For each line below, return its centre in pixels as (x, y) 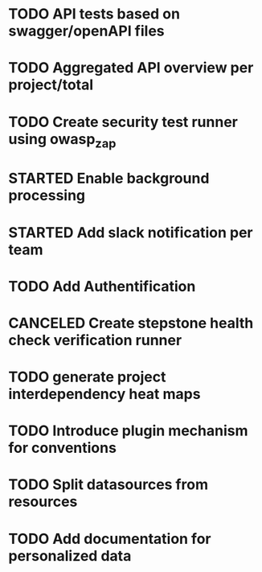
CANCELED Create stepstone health (131, 323)
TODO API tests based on (94, 14)
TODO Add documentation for (110, 539)
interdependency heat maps (104, 394)
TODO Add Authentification (102, 286)
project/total (51, 85)
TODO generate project (87, 377)
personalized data (70, 556)
